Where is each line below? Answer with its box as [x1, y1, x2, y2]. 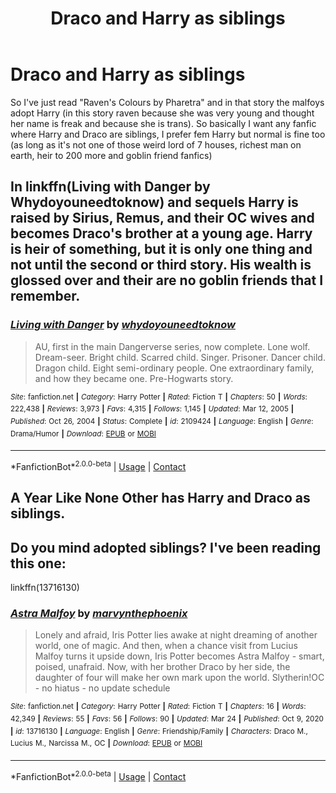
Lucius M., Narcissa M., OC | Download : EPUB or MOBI [10, 738, 203, 749]
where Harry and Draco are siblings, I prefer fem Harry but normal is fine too [10, 128, 326, 140]
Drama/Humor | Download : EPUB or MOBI [10, 428, 157, 439]
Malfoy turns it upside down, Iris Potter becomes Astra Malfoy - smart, [34, 650, 325, 662]
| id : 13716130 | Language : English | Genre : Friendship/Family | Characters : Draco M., [10, 726, 308, 736]
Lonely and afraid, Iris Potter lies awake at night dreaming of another [34, 629, 318, 641]
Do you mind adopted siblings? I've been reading [10, 539, 322, 556]
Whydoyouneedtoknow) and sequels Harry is [10, 194, 299, 211]
